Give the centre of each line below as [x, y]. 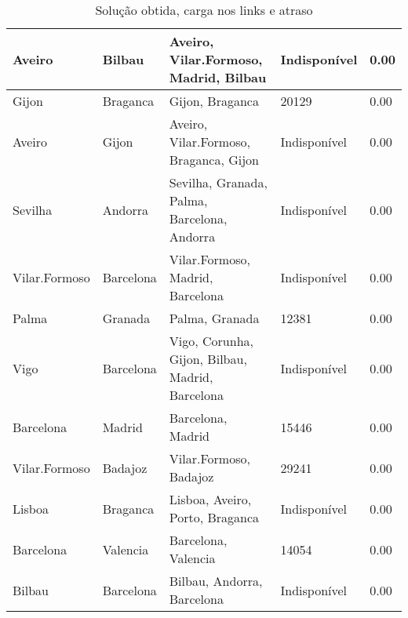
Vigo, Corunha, [211, 341]
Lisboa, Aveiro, [210, 499]
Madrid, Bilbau [218, 77]
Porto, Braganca [214, 517]
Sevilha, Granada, [218, 182]
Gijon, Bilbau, [208, 359]
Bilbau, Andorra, [216, 581]
